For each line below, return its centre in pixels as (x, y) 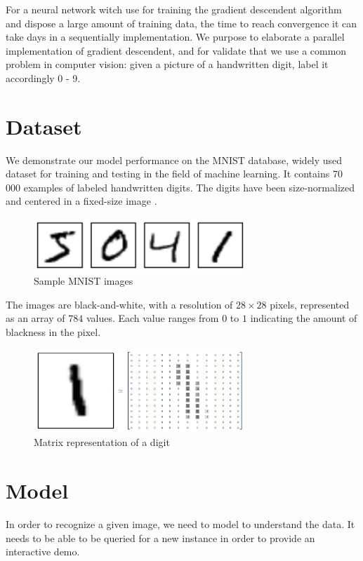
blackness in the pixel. (53, 332)
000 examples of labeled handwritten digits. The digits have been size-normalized (180, 187)
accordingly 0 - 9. (43, 77)
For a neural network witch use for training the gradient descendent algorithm (174, 9)
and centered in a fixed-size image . (81, 201)
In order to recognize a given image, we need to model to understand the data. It (180, 524)
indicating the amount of (304, 318)
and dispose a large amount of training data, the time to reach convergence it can (181, 23)
